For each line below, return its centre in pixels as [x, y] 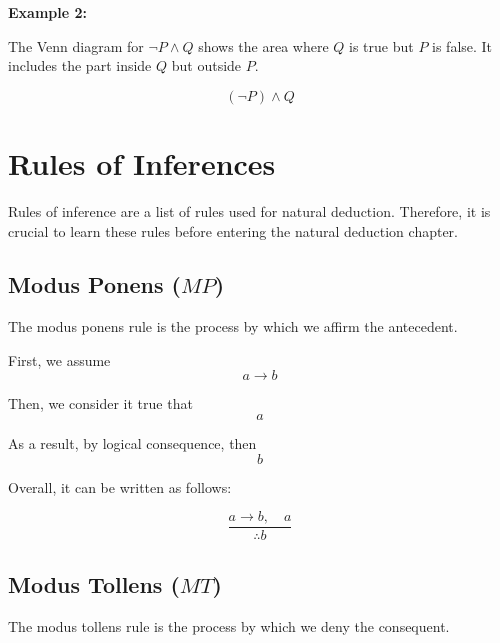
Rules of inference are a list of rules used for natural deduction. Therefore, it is [249, 210]
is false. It [462, 45]
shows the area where [263, 45]
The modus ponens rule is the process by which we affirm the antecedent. [233, 326]
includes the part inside [80, 65]
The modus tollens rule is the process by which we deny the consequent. [229, 625]
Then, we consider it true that [100, 403]
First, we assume [59, 359]
